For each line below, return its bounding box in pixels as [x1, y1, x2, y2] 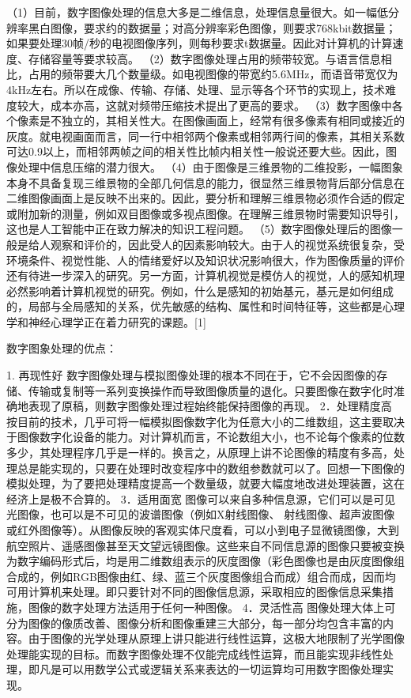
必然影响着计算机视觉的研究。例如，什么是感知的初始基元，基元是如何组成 [6, 282, 394, 299]
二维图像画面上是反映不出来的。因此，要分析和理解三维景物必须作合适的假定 [6, 190, 405, 206]
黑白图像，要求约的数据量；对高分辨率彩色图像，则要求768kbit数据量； [28, 19, 397, 36]
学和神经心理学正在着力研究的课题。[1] [6, 313, 206, 330]
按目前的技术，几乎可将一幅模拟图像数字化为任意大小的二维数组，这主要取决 [6, 413, 405, 429]
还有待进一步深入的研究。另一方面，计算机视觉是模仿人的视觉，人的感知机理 [6, 267, 405, 284]
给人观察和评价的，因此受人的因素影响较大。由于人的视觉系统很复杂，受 [28, 236, 405, 252]
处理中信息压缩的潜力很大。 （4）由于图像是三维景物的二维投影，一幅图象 [17, 158, 403, 175]
